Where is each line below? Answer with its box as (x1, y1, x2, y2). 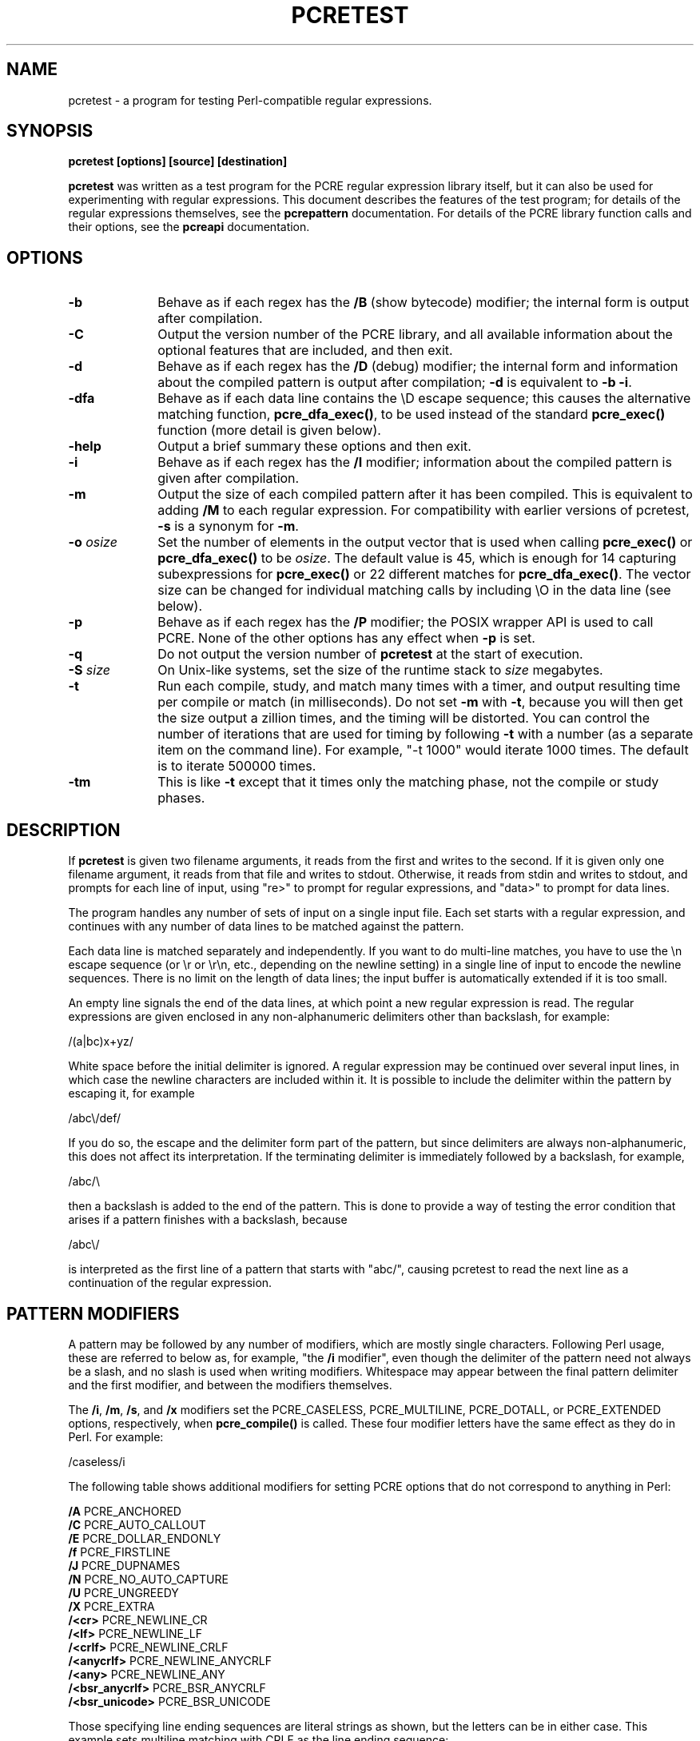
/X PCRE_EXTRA (68, 1599, 155, 1613)
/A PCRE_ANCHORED (68, 1504, 181, 1518)
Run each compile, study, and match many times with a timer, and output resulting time (157, 678, 681, 695)
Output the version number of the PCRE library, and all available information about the (157, 326, 673, 343)
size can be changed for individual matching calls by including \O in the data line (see (157, 582, 671, 599)
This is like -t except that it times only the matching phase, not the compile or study (157, 774, 659, 791)
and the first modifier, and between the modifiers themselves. (68, 1377, 392, 1392)
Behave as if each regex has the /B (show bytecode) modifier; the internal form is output (157, 294, 690, 311)
